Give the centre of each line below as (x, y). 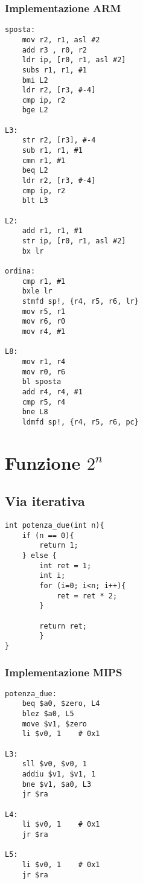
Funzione (43, 462)
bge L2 (35, 110)
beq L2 (35, 171)
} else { (39, 556)
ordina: (20, 271)
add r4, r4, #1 (52, 392)
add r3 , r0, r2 (55, 50)
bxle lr (37, 291)
